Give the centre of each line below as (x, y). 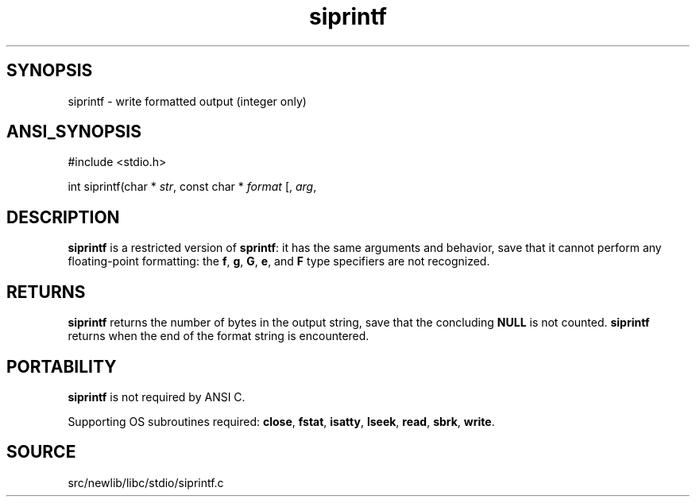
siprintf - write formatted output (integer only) (187, 101)
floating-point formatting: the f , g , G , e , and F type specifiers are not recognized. (279, 261)
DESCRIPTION (63, 217)
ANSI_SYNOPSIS (74, 132)
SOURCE (41, 452)
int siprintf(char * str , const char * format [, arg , (192, 187)
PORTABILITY (62, 366)
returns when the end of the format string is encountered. (218, 336)
